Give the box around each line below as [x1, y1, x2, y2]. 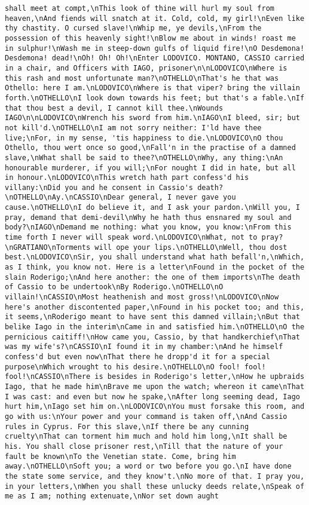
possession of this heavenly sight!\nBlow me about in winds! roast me [5, 33, 296, 42]
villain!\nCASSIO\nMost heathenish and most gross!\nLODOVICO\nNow [5, 293, 279, 302]
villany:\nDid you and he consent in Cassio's [5, 183, 193, 192]
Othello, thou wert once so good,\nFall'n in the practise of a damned [5, 143, 296, 152]
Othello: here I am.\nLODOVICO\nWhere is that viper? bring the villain [5, 84, 300, 93]
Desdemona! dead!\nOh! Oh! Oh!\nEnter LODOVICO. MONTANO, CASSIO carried [5, 54, 305, 63]
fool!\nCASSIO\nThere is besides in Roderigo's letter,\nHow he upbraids [5, 372, 305, 381]
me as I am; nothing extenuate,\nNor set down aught [5, 492, 219, 501]
